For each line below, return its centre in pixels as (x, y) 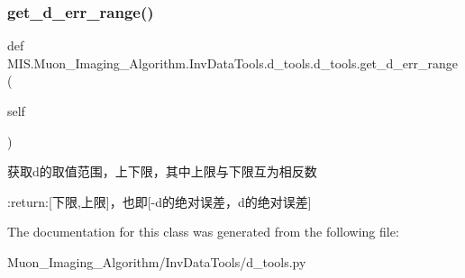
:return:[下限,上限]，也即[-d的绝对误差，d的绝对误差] (160, 201)
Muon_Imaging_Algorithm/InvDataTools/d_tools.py (157, 261)
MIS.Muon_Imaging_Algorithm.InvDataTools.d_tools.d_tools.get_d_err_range (233, 63)
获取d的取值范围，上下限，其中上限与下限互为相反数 (162, 171)
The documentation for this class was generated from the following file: (203, 232)
